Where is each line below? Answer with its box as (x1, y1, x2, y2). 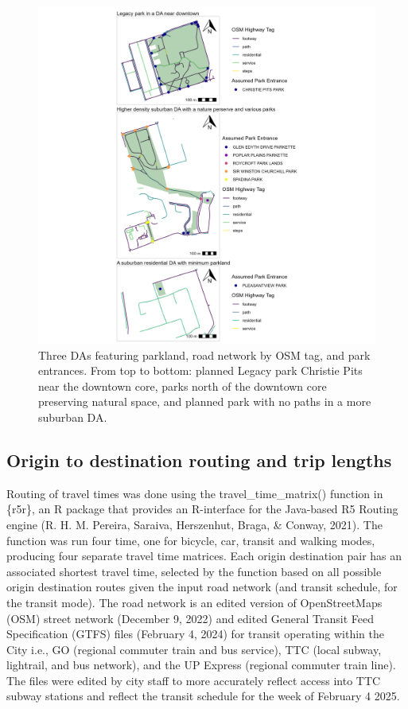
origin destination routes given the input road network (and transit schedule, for (6, 578, 398, 595)
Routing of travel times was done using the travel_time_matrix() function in (6, 485, 383, 501)
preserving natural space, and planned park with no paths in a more (38, 393, 371, 410)
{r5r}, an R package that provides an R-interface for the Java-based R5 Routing (6, 501, 398, 517)
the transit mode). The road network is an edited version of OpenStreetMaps (6, 594, 383, 610)
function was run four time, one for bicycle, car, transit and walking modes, (6, 532, 375, 548)
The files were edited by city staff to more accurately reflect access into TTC (6, 672, 381, 688)
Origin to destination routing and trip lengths (6, 447, 392, 472)
